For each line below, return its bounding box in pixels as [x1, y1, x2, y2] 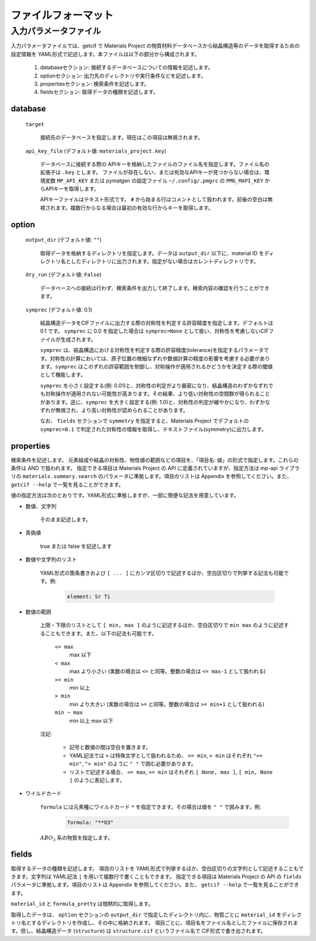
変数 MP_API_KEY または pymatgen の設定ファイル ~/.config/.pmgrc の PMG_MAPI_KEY [44, 177, 263, 184]
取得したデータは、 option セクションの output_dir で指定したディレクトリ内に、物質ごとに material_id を [11, 911, 282, 918]
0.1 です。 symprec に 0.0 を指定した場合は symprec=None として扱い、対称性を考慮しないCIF [40, 327, 269, 334]
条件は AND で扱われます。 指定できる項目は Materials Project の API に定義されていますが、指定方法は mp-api [11, 465, 278, 472]
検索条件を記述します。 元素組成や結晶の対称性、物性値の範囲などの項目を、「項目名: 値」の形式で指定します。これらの [11, 456, 299, 463]
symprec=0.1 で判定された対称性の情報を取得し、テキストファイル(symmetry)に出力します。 [40, 425, 267, 432]
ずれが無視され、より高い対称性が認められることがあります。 [40, 407, 188, 414]
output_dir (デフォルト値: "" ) [25, 236, 102, 243]
